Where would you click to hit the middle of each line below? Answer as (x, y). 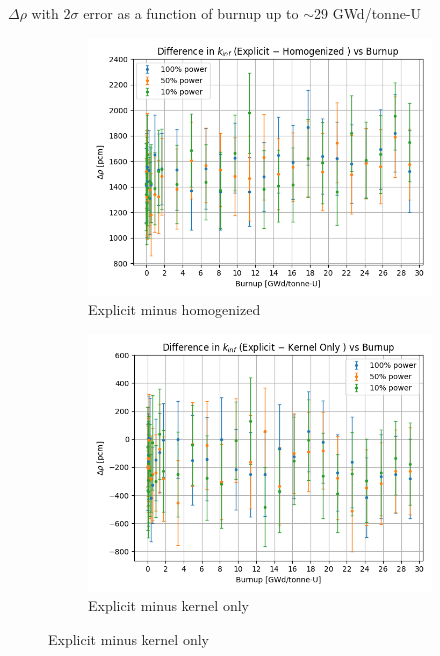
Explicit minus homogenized (174, 309)
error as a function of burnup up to (191, 13)
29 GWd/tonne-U (367, 13)
